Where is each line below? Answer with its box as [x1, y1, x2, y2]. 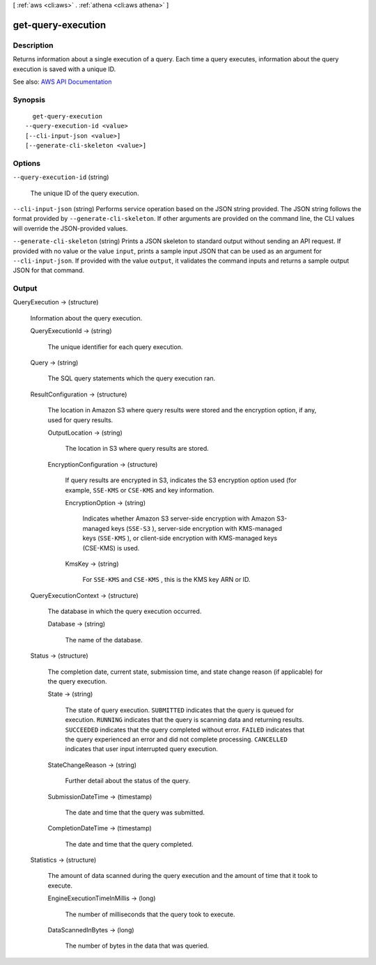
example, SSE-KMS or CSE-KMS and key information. [65, 486, 215, 494]
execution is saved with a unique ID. [13, 65, 116, 73]
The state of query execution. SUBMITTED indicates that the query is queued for [65, 706, 294, 714]
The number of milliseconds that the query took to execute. [65, 910, 236, 918]
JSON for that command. [13, 266, 85, 275]
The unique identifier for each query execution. [47, 342, 183, 351]
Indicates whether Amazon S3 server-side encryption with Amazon [82, 514, 275, 523]
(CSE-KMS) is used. [82, 543, 140, 552]
